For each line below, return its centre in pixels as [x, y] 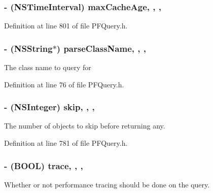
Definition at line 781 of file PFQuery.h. [66, 143]
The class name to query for [48, 67]
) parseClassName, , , [101, 48]
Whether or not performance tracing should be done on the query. [107, 184]
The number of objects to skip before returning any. [85, 126]
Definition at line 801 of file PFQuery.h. [66, 26]
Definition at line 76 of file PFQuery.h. [64, 84]
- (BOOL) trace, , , [44, 165]
